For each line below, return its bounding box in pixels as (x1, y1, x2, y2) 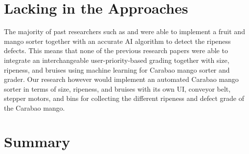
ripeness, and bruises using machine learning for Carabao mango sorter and (4, 64, 230, 75)
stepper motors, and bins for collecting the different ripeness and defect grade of (4, 93, 245, 103)
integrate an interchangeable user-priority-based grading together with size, (4, 55, 229, 65)
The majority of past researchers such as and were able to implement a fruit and (4, 26, 245, 37)
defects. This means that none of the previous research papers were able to (4, 45, 228, 56)
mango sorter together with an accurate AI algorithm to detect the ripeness (4, 36, 231, 46)
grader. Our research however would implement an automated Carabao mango (4, 74, 239, 84)
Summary (4, 131, 70, 151)
